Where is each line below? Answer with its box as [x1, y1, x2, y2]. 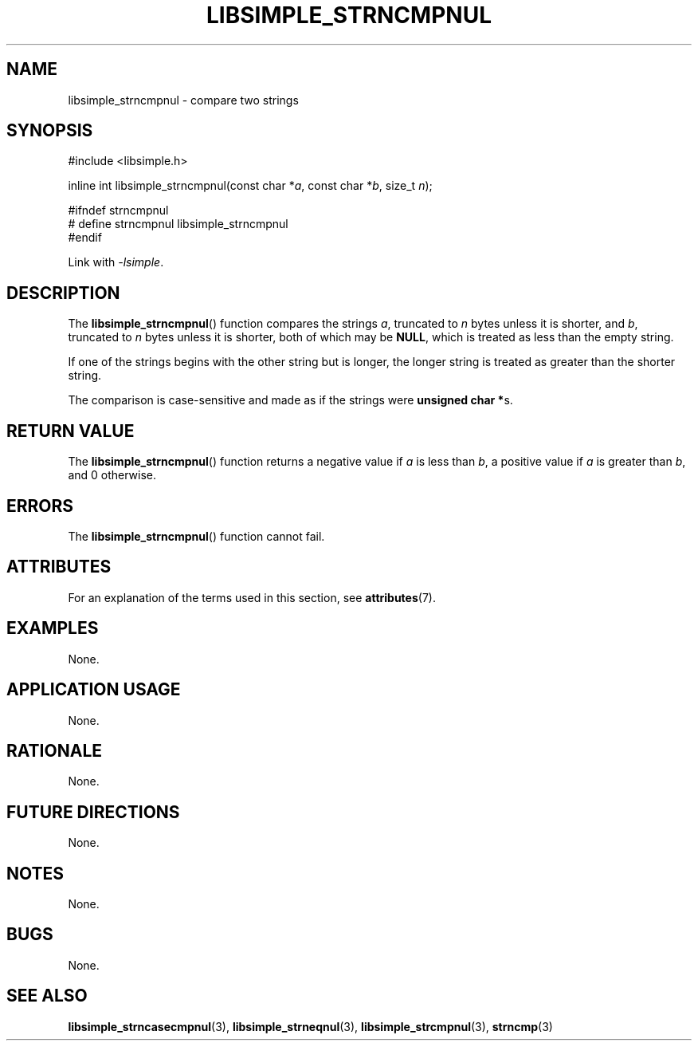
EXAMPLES [6, 618, 99, 639]
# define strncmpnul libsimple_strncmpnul [68, 217, 288, 231]
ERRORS [6, 495, 74, 516]
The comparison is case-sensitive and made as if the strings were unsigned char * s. [68, 393, 513, 407]
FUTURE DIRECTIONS [6, 801, 180, 822]
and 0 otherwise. [68, 468, 157, 482]
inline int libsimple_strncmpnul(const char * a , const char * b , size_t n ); [68, 179, 433, 193]
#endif [68, 230, 102, 245]
